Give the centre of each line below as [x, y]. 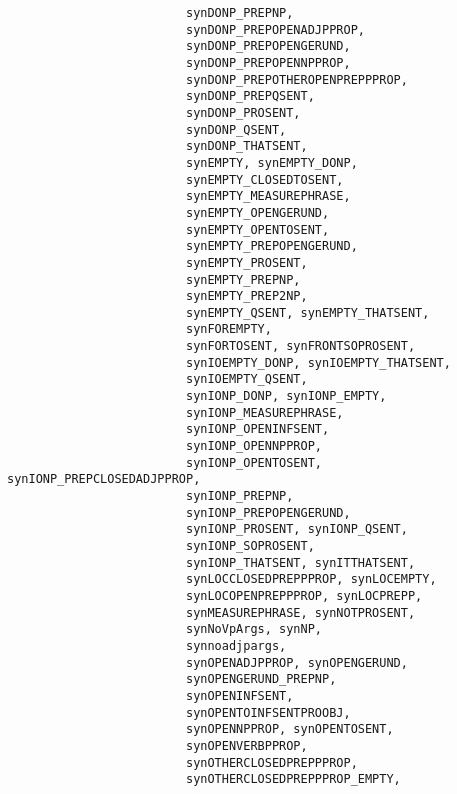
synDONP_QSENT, [236, 129]
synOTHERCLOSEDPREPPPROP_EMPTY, [293, 779]
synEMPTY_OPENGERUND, [257, 212]
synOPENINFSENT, [239, 695]
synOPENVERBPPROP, [246, 745]
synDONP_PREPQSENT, [250, 96]
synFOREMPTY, [228, 329]
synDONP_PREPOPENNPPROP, [268, 62]
